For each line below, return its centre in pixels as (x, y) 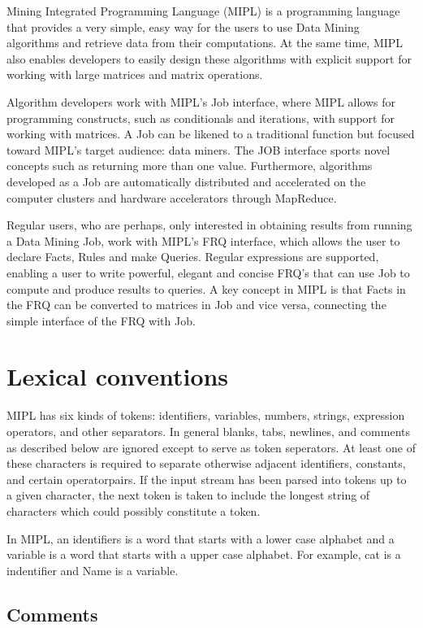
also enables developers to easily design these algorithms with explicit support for (209, 58)
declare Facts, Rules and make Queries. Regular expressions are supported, (193, 257)
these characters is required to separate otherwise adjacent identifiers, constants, (206, 463)
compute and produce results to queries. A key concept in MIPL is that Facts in (206, 288)
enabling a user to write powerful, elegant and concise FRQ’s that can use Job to (208, 272)
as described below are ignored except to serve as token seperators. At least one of (211, 447)
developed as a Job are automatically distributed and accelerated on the (186, 181)
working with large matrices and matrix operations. (135, 74)
